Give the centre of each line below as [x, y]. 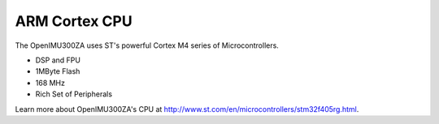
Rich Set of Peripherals [74, 94]
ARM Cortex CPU [74, 21]
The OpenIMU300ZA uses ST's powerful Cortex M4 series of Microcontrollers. [147, 45]
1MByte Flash [58, 71]
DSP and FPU [58, 60]
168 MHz [50, 83]
